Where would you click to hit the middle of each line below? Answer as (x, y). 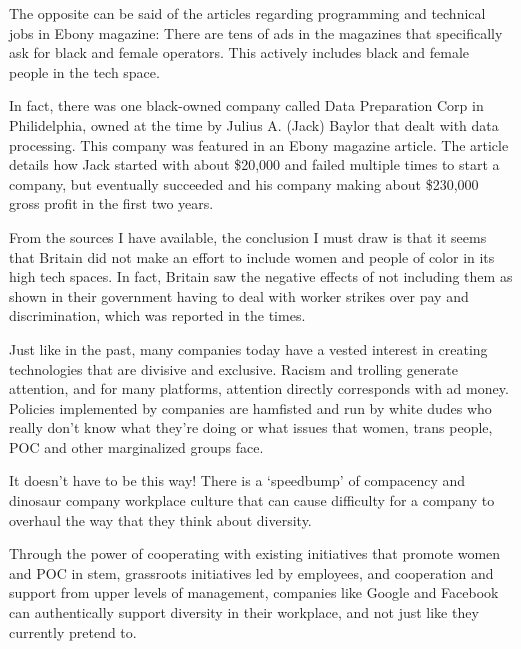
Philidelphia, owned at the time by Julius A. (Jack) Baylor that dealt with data (254, 124)
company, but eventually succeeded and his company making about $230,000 (244, 183)
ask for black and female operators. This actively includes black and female (239, 52)
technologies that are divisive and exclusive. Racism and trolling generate (233, 368)
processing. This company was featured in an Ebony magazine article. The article (259, 144)
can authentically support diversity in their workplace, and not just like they (244, 612)
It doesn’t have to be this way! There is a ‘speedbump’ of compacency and (237, 480)
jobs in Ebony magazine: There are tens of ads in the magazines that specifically (256, 32)
